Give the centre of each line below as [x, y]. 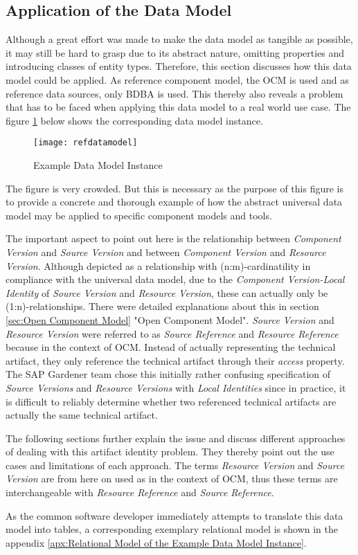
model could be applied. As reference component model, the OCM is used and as [177, 79]
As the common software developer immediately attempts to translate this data [174, 515]
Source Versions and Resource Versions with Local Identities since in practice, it [176, 387]
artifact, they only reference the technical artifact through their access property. [175, 360]
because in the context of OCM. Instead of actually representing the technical [171, 347]
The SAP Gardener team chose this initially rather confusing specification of [168, 374]
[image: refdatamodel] [86, 143]
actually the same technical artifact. [82, 415]
